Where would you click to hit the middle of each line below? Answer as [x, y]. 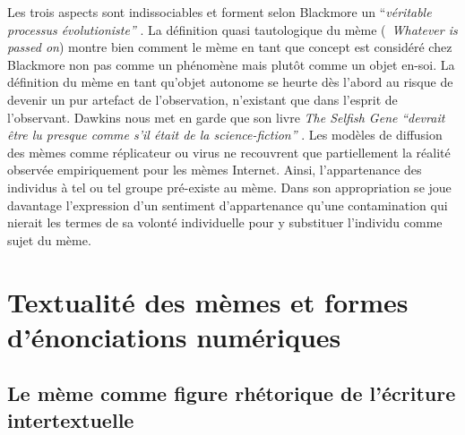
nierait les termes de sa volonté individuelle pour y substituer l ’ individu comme [225, 222]
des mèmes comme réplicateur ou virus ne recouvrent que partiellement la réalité [229, 152]
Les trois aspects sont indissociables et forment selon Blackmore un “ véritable [220, 12]
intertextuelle [71, 419]
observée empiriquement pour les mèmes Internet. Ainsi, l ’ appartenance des [215, 170]
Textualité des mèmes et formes [208, 301]
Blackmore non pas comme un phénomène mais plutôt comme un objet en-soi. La [231, 64]
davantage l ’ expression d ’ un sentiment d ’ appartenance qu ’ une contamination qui [228, 205]
